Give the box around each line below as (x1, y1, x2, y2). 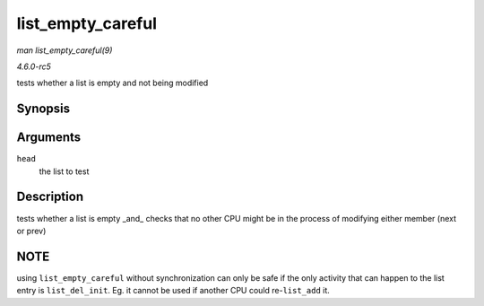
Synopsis (16, 101, 71, 117)
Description (16, 189, 84, 205)
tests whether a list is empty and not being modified (16, 77, 209, 89)
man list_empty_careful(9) (16, 45, 113, 56)
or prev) (16, 225, 47, 236)
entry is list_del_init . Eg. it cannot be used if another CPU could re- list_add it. (16, 285, 331, 296)
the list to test (39, 166, 90, 177)
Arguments (16, 130, 82, 145)
